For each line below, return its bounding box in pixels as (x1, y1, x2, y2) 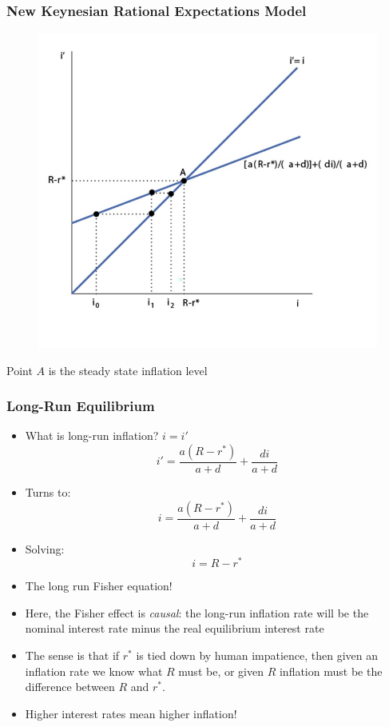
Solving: (25, 540, 65, 557)
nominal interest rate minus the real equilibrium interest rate (25, 620, 324, 637)
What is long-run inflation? (25, 427, 159, 444)
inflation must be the (279, 662, 383, 679)
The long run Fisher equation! (25, 577, 173, 594)
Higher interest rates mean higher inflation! (25, 705, 237, 721)
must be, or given (178, 662, 264, 679)
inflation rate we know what (25, 662, 163, 679)
